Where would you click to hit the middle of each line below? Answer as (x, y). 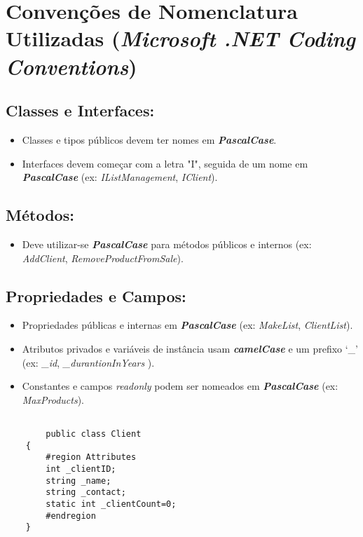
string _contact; (86, 492)
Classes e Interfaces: (80, 110)
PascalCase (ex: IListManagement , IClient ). (120, 177)
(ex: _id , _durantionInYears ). (88, 362)
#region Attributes (91, 457)
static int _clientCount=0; (111, 504)
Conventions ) (71, 66)
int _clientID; (81, 469)
